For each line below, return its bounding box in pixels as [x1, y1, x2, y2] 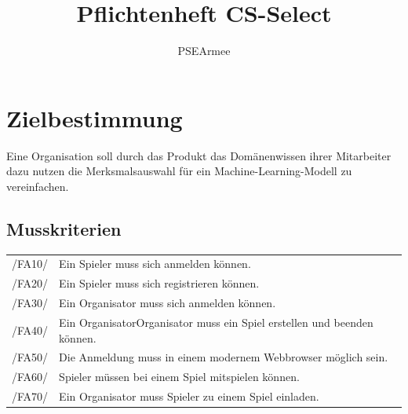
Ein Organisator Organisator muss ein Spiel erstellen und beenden [59, 313, 373, 330]
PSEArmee [177, 42, 231, 59]
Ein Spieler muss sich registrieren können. [59, 275, 260, 291]
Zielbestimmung [6, 101, 183, 134]
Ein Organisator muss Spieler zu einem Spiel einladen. [59, 388, 319, 405]
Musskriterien [6, 216, 122, 240]
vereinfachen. [6, 178, 69, 194]
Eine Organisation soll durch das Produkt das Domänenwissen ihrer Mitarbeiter [6, 147, 392, 163]
